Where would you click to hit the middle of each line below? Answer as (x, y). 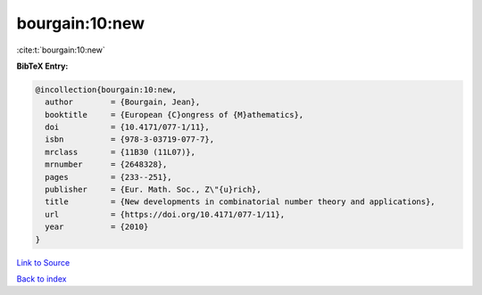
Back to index (42, 279)
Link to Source (43, 262)
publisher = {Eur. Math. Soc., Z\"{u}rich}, (154, 190)
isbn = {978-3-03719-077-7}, (129, 139)
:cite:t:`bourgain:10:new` (61, 50)
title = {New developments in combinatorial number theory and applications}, (241, 202)
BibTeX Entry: (42, 66)
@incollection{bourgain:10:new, (106, 90)
